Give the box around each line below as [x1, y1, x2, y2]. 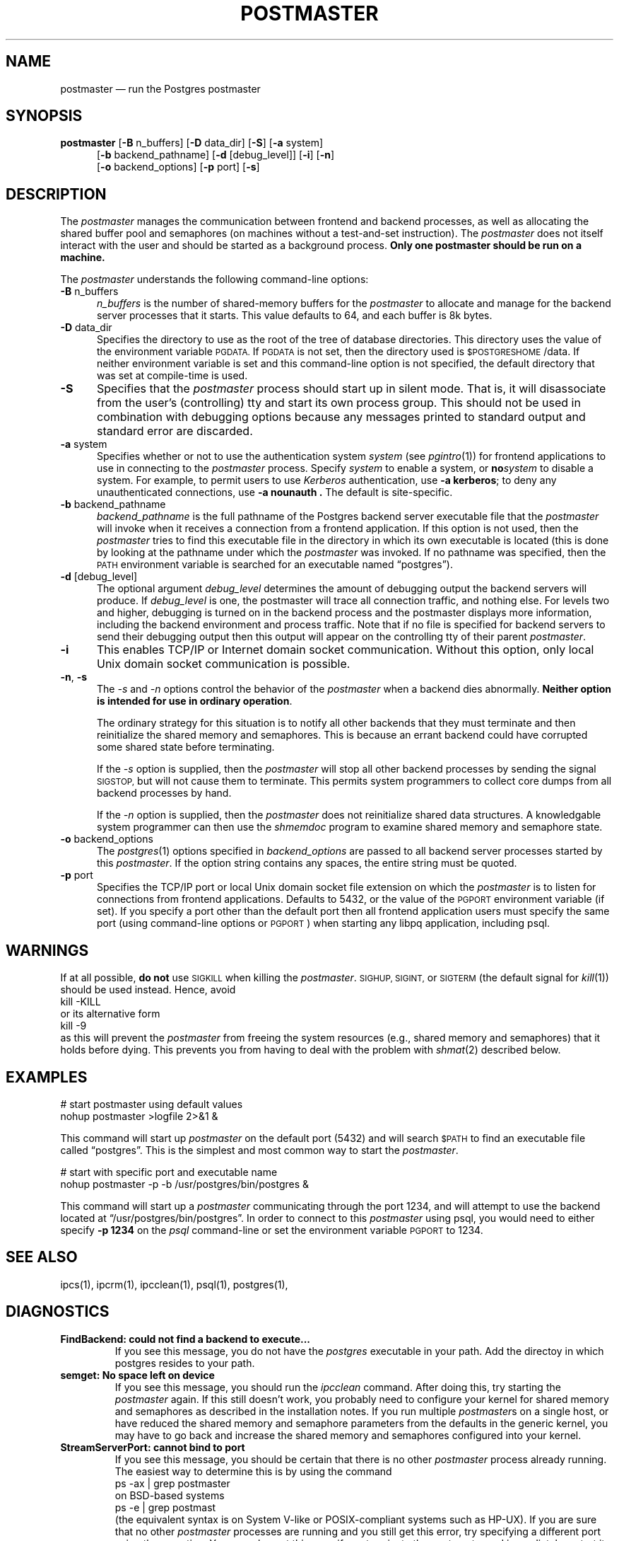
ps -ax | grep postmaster [114, 1477, 230, 1489]
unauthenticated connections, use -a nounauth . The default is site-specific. [97, 486, 453, 499]
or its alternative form [60, 1008, 160, 1020]
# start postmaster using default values [60, 1097, 243, 1110]
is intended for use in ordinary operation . [97, 695, 293, 708]
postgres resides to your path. [114, 1356, 255, 1369]
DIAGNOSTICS [6, 1303, 110, 1321]
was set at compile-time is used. [97, 369, 248, 382]
